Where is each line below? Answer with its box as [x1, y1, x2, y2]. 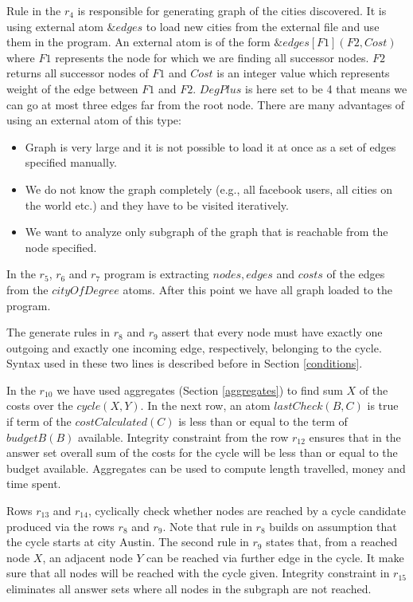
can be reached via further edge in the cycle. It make [146, 549, 404, 565]
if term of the [6, 413, 72, 430]
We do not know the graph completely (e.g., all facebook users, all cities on [25, 180, 392, 197]
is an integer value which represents [216, 65, 390, 81]
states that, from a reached [266, 533, 398, 550]
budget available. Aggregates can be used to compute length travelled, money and [6, 459, 406, 476]
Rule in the [6, 2, 61, 18]
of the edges [326, 266, 385, 282]
